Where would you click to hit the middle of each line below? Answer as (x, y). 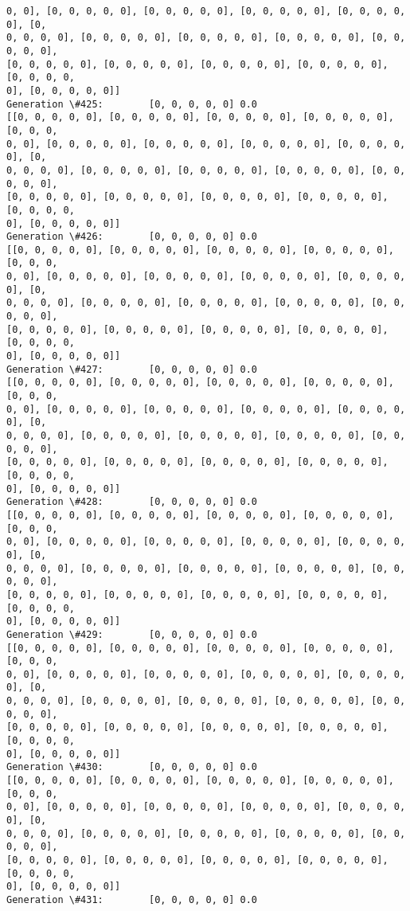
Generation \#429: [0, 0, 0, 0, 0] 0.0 (132, 634)
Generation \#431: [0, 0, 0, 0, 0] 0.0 (132, 899)
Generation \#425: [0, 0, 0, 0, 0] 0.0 (132, 104)
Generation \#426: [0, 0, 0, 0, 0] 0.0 (132, 237)
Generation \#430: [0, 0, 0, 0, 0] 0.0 (132, 767)
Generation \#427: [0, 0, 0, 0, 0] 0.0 (132, 369)
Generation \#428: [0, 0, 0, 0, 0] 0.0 (132, 502)
